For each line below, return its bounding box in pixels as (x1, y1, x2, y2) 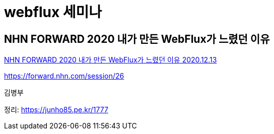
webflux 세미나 (4, 4, 102, 21)
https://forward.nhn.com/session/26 (4, 72, 124, 81)
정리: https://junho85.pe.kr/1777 (4, 105, 108, 114)
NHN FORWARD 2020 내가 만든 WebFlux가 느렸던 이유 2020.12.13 (4, 55, 217, 64)
